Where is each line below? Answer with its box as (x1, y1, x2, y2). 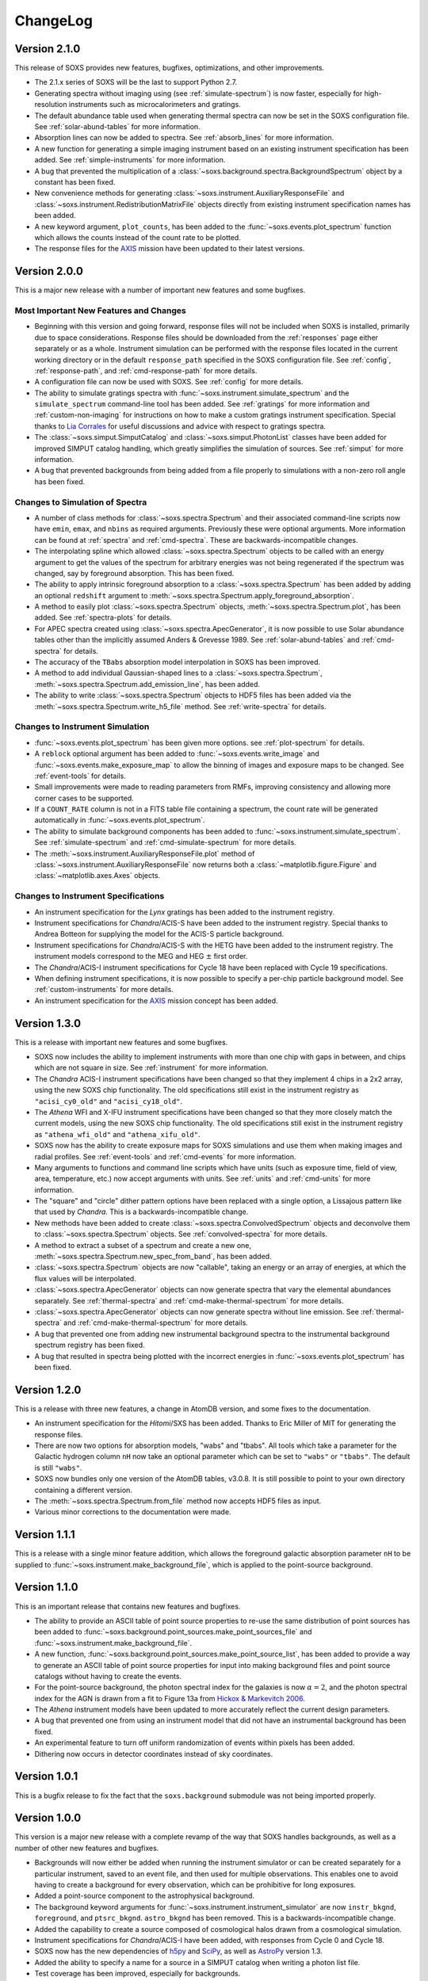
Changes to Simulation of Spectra (14, 496, 147, 507)
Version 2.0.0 (14, 265, 83, 278)
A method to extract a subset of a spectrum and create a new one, (34, 1240, 252, 1250)
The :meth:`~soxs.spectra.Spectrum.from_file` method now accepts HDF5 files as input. (34, 1496, 322, 1506)
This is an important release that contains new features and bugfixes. (14, 1601, 241, 1611)
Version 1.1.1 (14, 1528, 75, 1541)
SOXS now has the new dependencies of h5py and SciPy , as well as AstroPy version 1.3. (34, 1946, 323, 1956)
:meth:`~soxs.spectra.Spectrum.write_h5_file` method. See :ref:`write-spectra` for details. (34, 701, 327, 711)
